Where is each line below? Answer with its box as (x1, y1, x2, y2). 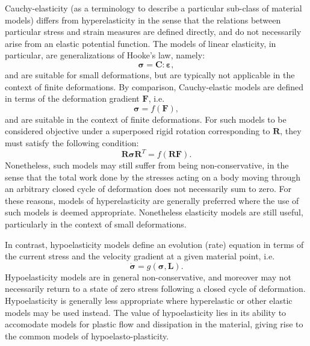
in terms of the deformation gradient (5, 92, 140, 105)
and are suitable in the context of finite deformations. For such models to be (5, 113, 287, 125)
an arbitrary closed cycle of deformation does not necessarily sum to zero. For (5, 182, 292, 195)
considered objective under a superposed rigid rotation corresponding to (5, 125, 270, 137)
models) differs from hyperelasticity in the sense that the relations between (5, 13, 281, 26)
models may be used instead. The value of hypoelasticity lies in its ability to (5, 306, 287, 318)
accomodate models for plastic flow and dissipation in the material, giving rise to (5, 318, 303, 330)
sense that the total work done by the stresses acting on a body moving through (5, 170, 300, 183)
